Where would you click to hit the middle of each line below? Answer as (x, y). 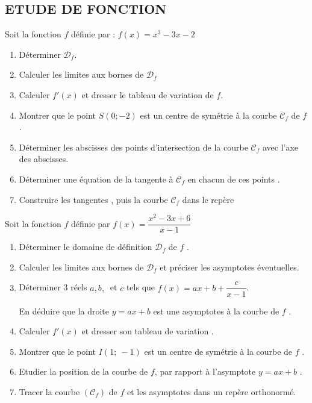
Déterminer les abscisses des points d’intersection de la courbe (133, 147)
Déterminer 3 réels (53, 287)
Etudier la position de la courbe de (83, 371)
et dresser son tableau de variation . (148, 331)
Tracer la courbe (49, 391)
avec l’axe (280, 147)
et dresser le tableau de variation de (148, 94)
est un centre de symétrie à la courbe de (218, 351)
